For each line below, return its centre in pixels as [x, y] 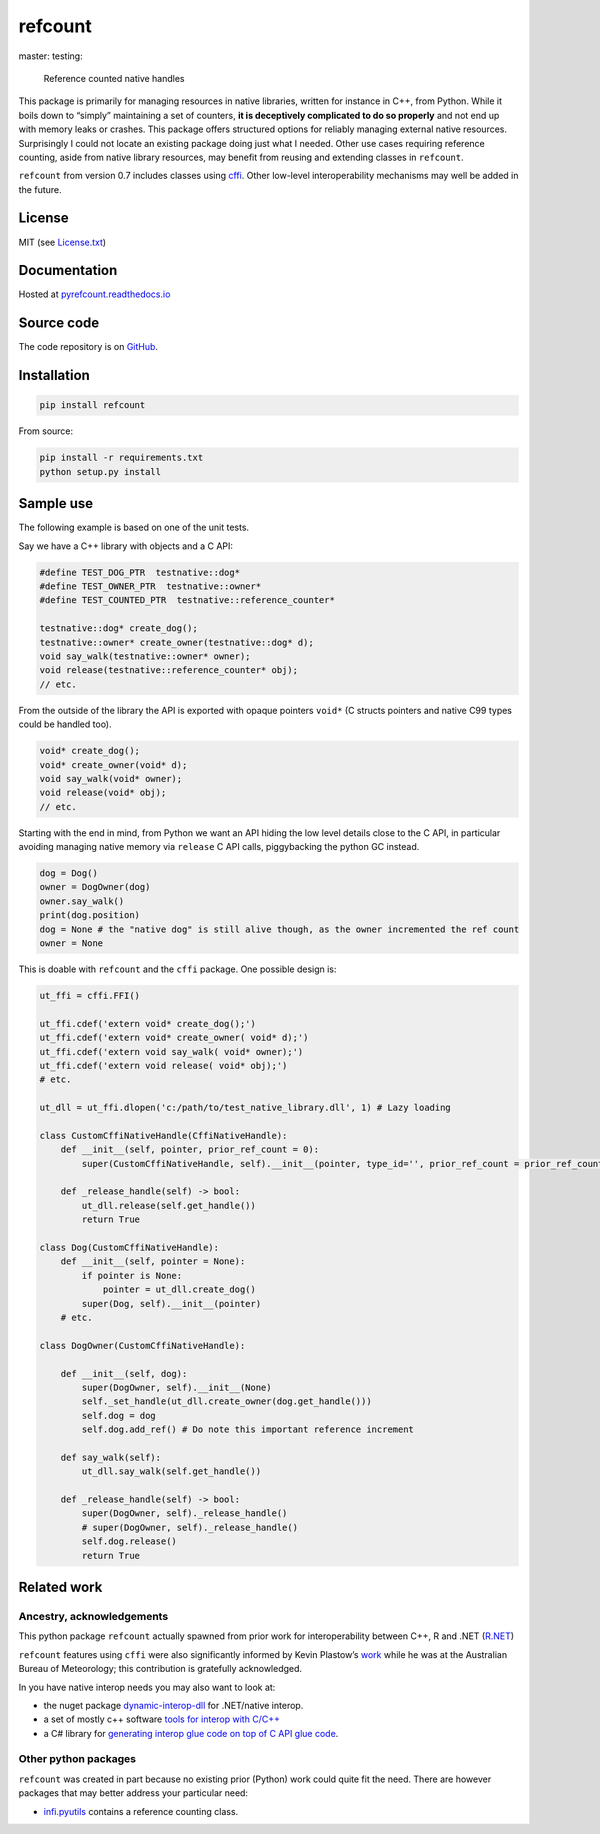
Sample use [56, 503]
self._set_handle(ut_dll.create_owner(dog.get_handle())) [226, 1401]
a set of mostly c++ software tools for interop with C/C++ [161, 1719]
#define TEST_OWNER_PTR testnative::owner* [150, 586]
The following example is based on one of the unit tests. [134, 527]
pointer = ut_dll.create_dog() [179, 1289]
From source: [46, 431]
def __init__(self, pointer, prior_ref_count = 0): [190, 1149]
